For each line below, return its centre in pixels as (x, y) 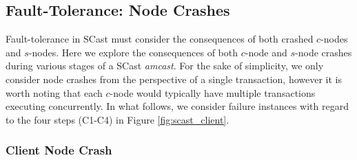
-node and (266, 52)
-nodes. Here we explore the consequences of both (133, 52)
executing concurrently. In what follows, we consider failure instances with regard (177, 106)
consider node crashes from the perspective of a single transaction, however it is (174, 79)
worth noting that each (54, 92)
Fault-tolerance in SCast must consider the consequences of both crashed (160, 39)
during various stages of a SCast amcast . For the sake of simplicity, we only (165, 66)
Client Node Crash (59, 150)
